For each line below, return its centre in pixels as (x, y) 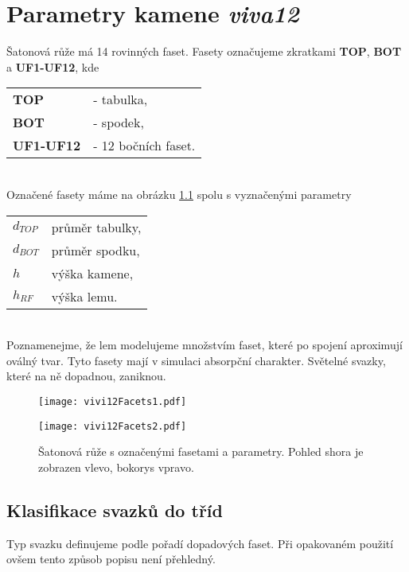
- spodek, (119, 123)
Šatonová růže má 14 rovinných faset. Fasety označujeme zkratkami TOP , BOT (204, 51)
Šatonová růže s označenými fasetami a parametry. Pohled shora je (201, 451)
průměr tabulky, (96, 227)
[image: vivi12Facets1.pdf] (113, 401)
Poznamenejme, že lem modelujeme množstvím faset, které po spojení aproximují (204, 345)
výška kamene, (92, 273)
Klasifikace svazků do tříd (115, 510)
